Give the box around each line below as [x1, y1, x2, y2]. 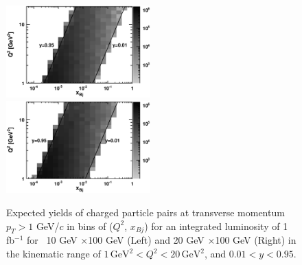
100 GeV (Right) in [215, 233, 297, 247]
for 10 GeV [27, 233, 78, 247]
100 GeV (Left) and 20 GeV [88, 233, 205, 247]
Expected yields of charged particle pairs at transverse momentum [6, 205, 285, 220]
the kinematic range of [6, 246, 101, 261]
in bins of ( [67, 218, 113, 233]
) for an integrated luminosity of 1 [144, 218, 288, 233]
